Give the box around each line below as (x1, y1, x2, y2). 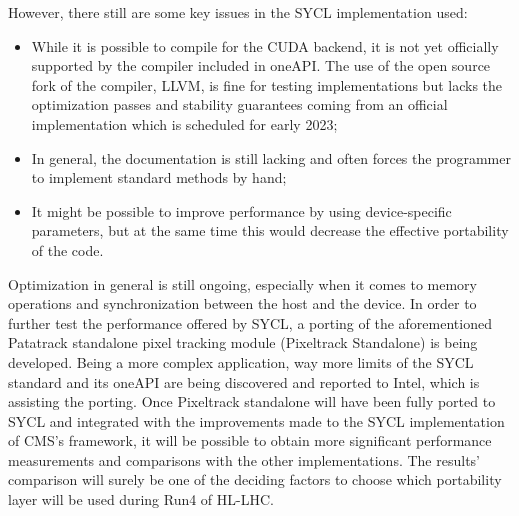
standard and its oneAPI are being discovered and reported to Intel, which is (8, 371, 480, 392)
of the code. (31, 239, 104, 260)
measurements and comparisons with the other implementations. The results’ (8, 449, 480, 470)
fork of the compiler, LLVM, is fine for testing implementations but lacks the (31, 74, 502, 95)
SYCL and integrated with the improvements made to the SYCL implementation (8, 410, 505, 431)
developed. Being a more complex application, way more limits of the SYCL (8, 351, 474, 372)
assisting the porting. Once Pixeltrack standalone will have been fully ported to (8, 391, 496, 412)
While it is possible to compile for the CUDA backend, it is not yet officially (31, 35, 499, 56)
